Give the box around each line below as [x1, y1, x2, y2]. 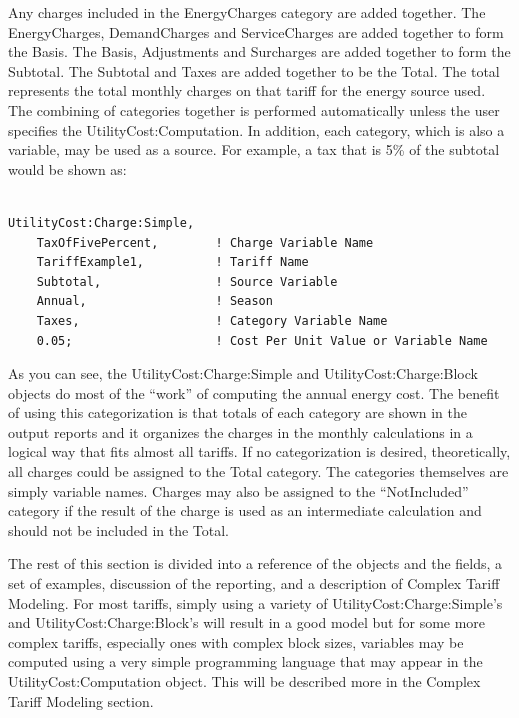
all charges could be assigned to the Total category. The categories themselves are [8, 461, 509, 482]
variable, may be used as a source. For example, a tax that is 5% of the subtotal [8, 139, 500, 160]
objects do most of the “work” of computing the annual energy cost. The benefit [8, 382, 500, 403]
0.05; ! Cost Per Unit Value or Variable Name [36, 333, 488, 348]
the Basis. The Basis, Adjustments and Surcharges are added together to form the [8, 41, 511, 62]
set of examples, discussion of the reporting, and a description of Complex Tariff [8, 573, 500, 594]
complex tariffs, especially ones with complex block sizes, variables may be [8, 631, 464, 652]
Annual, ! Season [36, 294, 273, 309]
